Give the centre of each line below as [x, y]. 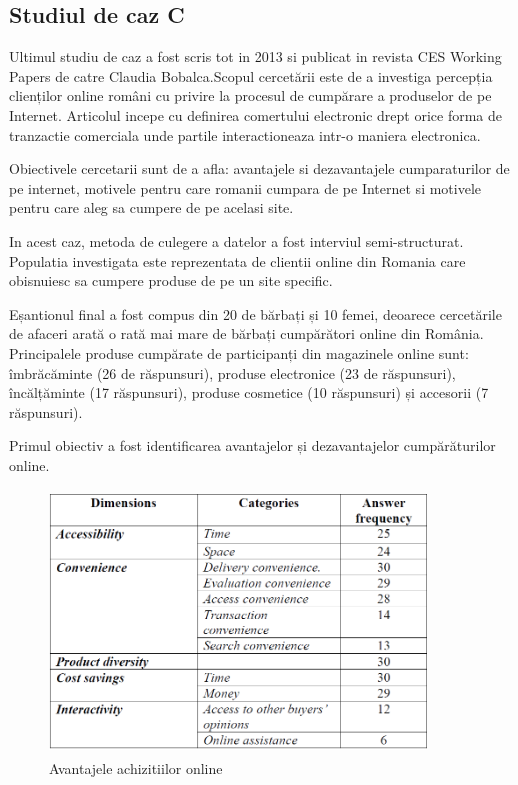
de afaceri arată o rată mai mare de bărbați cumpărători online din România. [246, 333]
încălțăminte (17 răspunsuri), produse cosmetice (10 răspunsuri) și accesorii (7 [249, 392]
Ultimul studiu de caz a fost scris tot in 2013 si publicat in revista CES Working [255, 56]
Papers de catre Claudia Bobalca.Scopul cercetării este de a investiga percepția [251, 75]
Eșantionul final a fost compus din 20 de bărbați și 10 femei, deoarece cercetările [255, 313]
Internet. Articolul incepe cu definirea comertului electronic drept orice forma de [256, 114]
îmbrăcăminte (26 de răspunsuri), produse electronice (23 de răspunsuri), [232, 372]
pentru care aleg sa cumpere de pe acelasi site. [151, 207]
